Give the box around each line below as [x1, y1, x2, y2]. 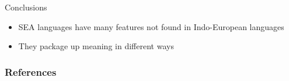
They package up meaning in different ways [18, 40, 174, 52]
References [5, 64, 57, 79]
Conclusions [5, 1, 47, 13]
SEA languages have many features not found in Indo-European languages [18, 20, 284, 32]
